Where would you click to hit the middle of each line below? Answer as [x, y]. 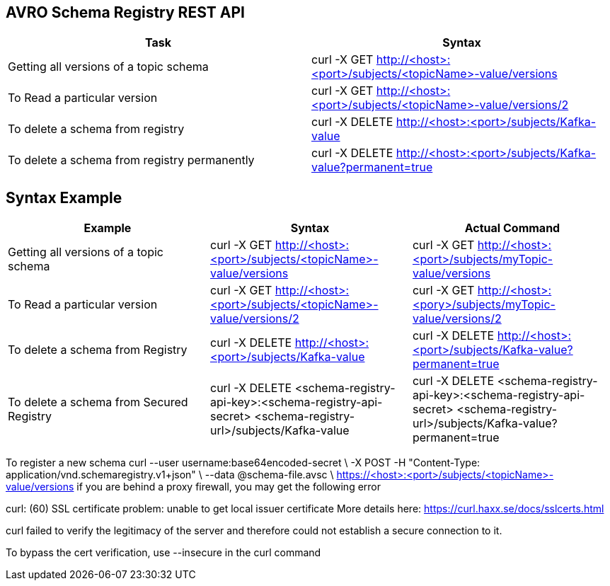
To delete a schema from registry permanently [131, 160]
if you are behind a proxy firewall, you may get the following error [229, 487]
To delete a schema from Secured [98, 402]
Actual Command [512, 228]
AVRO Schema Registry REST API [125, 12]
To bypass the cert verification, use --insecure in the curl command [163, 553]
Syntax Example [64, 197]
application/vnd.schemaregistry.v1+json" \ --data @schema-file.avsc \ [170, 475]
